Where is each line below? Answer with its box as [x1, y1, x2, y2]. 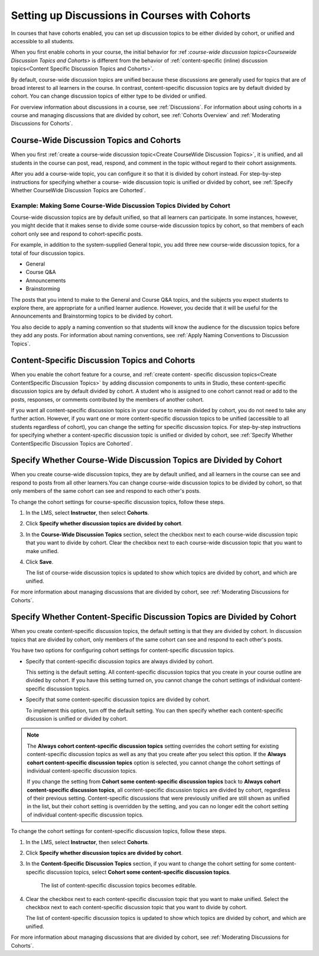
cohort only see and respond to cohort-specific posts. [11, 230, 143, 237]
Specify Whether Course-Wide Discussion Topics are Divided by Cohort [11, 456, 282, 466]
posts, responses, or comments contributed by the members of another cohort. [11, 396, 204, 403]
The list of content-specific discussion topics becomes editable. [40, 882, 197, 889]
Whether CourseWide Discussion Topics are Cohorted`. [11, 186, 146, 193]
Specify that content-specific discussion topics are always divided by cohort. [25, 657, 214, 665]
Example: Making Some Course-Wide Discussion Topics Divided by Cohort [11, 201, 230, 209]
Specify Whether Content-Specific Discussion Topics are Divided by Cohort [11, 612, 297, 622]
